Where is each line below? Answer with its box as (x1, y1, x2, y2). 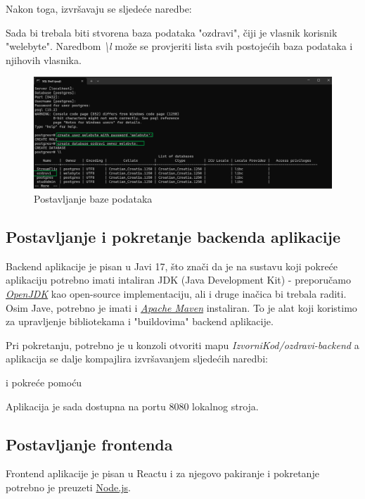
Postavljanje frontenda (6, 433, 173, 455)
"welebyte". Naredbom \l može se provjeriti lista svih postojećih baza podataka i (6, 39, 353, 53)
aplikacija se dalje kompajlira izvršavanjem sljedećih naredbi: (6, 351, 268, 366)
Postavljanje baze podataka (34, 191, 153, 206)
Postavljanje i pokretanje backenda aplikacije (6, 225, 340, 247)
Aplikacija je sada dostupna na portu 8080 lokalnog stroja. (6, 398, 259, 413)
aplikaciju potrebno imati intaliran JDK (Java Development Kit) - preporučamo (6, 272, 351, 287)
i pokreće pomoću (6, 374, 82, 389)
